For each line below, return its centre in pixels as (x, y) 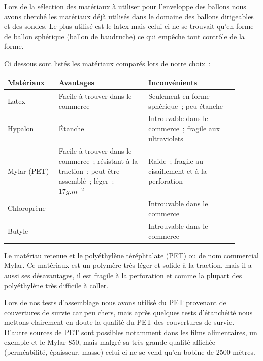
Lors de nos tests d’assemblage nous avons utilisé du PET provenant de (115, 302)
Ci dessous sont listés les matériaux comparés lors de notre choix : (107, 63)
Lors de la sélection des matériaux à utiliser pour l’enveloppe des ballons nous (125, 6)
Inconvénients (173, 83)
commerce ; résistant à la (98, 160)
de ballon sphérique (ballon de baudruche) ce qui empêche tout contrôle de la (124, 36)
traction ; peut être (89, 171)
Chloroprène (27, 208)
